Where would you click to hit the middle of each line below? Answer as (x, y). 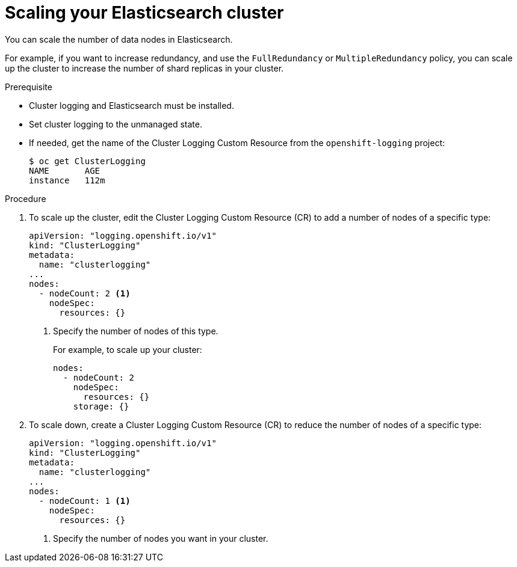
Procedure (26, 198)
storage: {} (101, 406)
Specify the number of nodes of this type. (136, 331)
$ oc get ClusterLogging (87, 161)
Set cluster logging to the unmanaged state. (116, 124)
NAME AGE (65, 170)
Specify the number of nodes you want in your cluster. (161, 538)
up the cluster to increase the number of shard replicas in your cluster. (144, 68)
